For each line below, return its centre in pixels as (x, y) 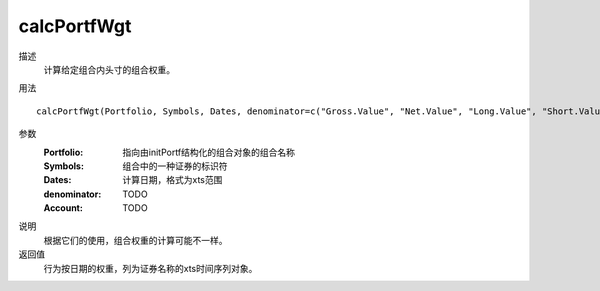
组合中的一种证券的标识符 (175, 166)
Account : (63, 208)
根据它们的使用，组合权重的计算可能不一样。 (135, 240)
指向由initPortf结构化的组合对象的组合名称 (208, 152)
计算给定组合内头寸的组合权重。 (109, 69)
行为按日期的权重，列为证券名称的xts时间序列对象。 (150, 268)
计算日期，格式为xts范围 (172, 180)
